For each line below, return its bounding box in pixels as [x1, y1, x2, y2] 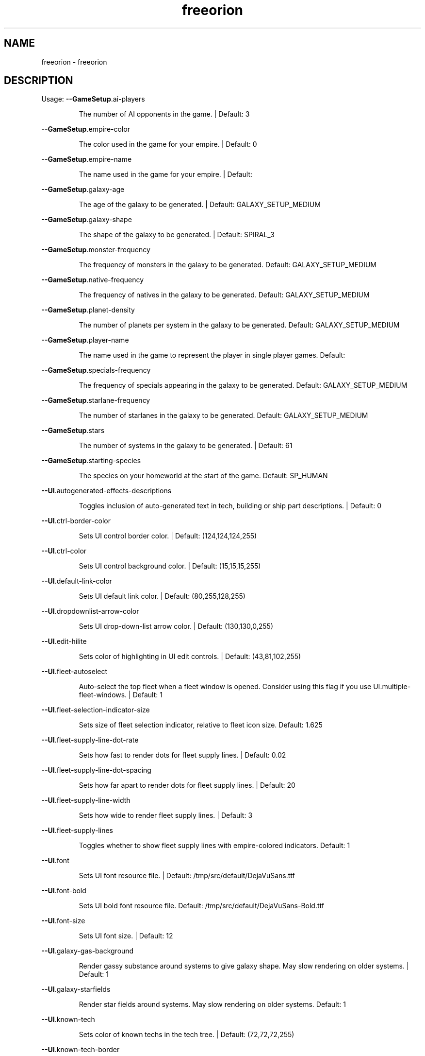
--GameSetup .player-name [41, 336, 129, 345]
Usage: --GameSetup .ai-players [41, 95, 145, 104]
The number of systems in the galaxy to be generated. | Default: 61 [79, 441, 293, 450]
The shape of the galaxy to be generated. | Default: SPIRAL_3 [79, 230, 275, 239]
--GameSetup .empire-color [41, 125, 130, 134]
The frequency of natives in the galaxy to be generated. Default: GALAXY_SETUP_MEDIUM [79, 291, 370, 299]
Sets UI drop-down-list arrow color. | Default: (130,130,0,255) [79, 622, 273, 631]
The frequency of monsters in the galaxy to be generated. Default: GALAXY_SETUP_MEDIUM [79, 260, 377, 269]
